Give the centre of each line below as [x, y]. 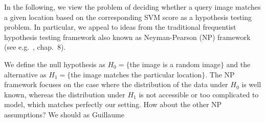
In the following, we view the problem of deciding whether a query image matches [132, 7]
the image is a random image [175, 64]
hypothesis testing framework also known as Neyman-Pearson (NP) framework [127, 37]
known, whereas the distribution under [65, 94]
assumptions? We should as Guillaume [64, 114]
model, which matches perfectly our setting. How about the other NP [113, 104]
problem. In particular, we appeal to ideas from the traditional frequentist [120, 27]
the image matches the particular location [136, 74]
